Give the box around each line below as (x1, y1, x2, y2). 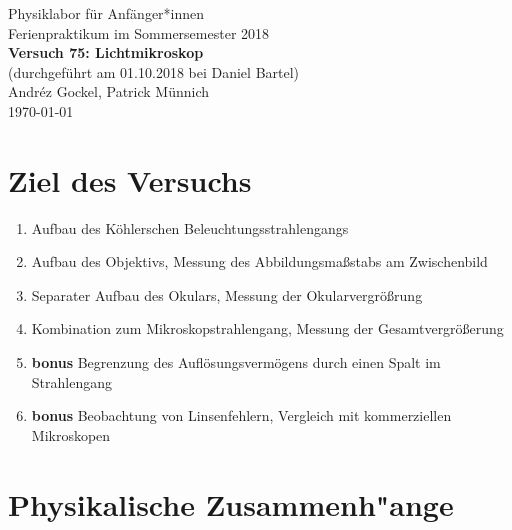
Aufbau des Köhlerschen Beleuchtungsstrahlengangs (31, 217, 349, 238)
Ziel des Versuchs (8, 159, 252, 200)
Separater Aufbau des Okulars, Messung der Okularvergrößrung (31, 284, 423, 305)
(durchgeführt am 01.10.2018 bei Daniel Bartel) (8, 61, 300, 82)
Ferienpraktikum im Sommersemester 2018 (8, 22, 270, 43)
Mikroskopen (31, 424, 111, 445)
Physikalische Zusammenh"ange (8, 483, 454, 524)
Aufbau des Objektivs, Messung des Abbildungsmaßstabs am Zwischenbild (31, 251, 488, 272)
